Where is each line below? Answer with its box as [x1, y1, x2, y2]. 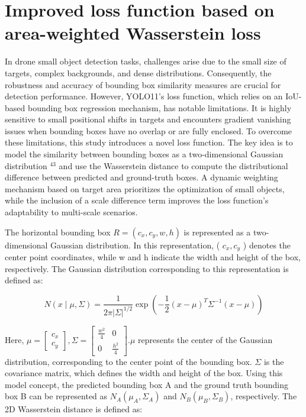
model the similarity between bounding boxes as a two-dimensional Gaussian [5, 148, 284, 160]
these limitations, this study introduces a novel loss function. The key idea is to [5, 136, 293, 148]
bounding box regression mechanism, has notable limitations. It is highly [27, 101, 292, 114]
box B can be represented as [5, 390, 108, 402]
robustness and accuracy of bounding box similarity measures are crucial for [5, 78, 281, 90]
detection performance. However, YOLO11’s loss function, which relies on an [5, 90, 283, 102]
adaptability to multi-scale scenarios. [5, 206, 138, 218]
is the [263, 355, 284, 367]
